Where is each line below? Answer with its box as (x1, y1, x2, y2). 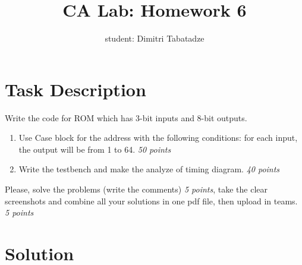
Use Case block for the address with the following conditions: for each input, (18, 131, 298, 144)
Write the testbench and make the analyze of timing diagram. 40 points (18, 163, 280, 175)
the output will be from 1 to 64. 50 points (18, 143, 171, 155)
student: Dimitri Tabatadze (105, 32, 205, 45)
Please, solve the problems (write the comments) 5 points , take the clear (5, 183, 268, 195)
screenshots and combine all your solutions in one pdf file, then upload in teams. (5, 194, 298, 207)
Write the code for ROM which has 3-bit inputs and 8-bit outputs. (5, 111, 247, 124)
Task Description (5, 77, 146, 101)
